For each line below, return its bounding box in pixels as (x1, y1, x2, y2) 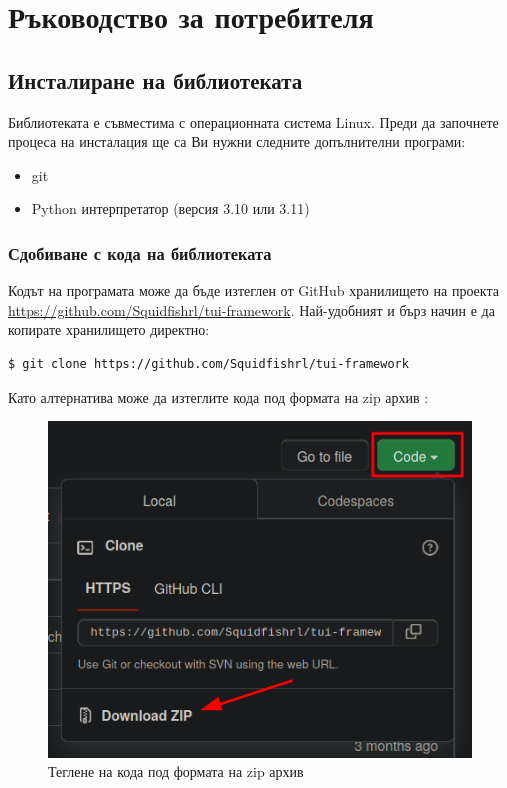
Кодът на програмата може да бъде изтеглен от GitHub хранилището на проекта (8, 280, 499, 301)
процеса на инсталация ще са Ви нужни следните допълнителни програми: (8, 131, 466, 152)
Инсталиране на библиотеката (8, 64, 303, 95)
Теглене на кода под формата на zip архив (48, 761, 304, 782)
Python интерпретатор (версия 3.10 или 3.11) (31, 198, 310, 219)
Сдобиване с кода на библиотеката (8, 240, 272, 265)
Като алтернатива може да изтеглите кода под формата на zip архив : (8, 386, 429, 407)
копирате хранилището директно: (8, 319, 210, 340)
